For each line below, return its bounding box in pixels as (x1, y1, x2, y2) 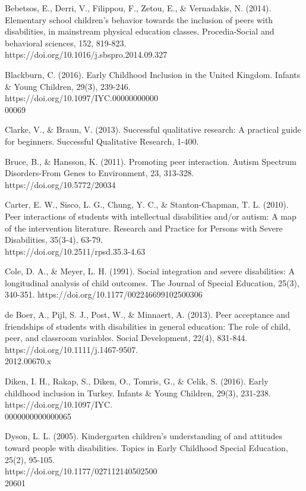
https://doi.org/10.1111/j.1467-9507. (5, 343, 138, 355)
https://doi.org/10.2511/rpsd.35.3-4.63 (5, 245, 146, 257)
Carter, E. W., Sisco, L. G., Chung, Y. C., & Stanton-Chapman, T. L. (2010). (5, 198, 289, 211)
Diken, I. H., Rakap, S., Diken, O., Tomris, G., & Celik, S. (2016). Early (5, 375, 269, 387)
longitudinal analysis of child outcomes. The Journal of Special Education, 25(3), (5, 276, 299, 289)
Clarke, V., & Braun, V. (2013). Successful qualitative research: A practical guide (5, 123, 301, 136)
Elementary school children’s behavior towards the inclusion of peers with (5, 13, 273, 26)
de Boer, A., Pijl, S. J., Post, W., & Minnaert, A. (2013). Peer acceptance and (5, 308, 290, 321)
